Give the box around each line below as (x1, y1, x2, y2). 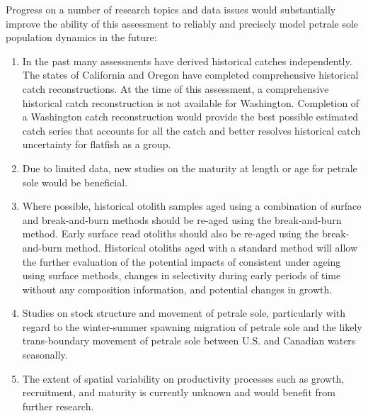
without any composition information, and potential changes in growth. (22, 281, 333, 296)
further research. (22, 398, 94, 413)
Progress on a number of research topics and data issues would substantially (6, 2, 336, 16)
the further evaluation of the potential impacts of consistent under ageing (22, 254, 341, 269)
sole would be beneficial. (22, 174, 128, 189)
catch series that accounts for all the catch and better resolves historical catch (22, 123, 361, 137)
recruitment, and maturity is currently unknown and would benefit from (22, 385, 335, 400)
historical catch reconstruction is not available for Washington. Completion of (22, 95, 360, 110)
